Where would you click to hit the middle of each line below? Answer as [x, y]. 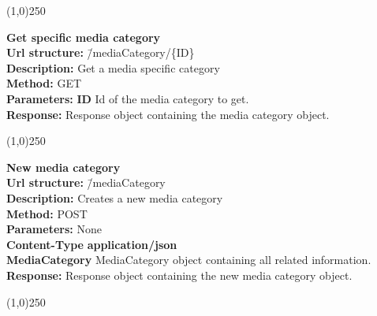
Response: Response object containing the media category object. [168, 114]
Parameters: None [54, 229]
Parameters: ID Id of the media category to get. [128, 98]
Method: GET [44, 83]
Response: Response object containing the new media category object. [179, 275]
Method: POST [47, 213]
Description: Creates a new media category [115, 197]
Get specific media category [84, 37]
